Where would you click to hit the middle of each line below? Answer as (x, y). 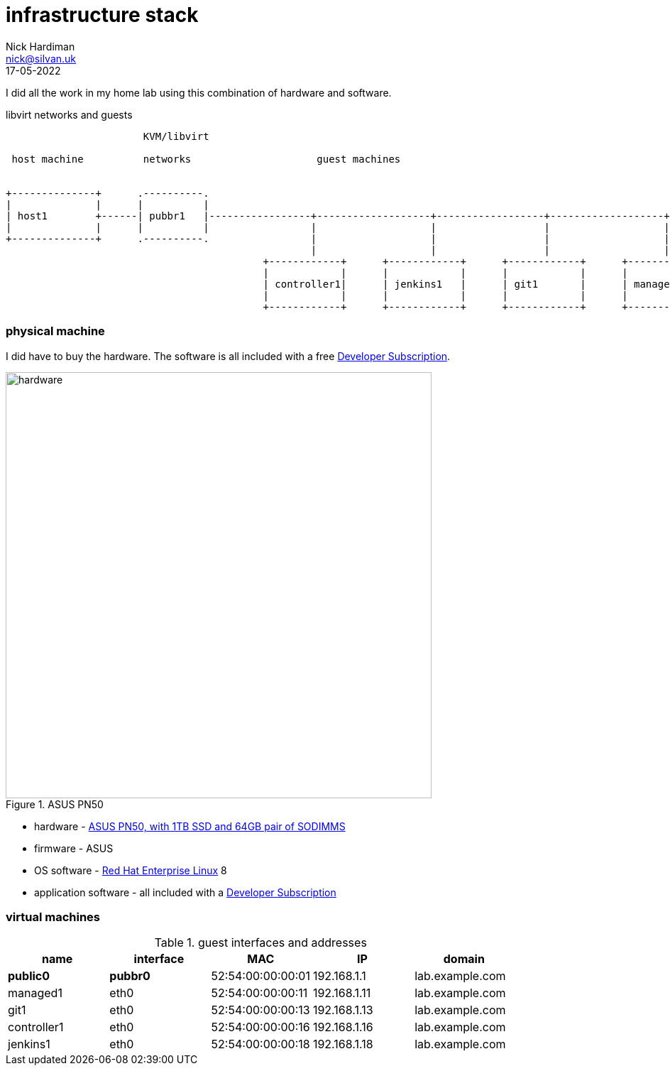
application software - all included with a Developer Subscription (185, 892)
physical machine (55, 331)
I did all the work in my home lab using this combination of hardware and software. (199, 92)
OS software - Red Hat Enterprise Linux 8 (131, 870)
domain (464, 959)
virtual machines (53, 917)
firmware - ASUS (74, 848)
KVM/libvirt (176, 136)
